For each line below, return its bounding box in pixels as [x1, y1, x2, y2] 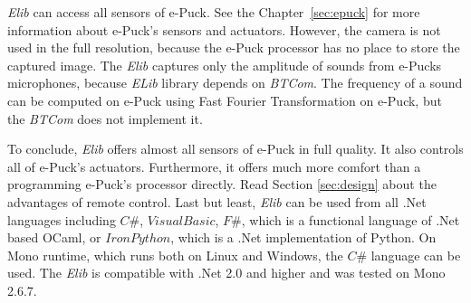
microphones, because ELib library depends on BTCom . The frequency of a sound [7, 73, 463, 92]
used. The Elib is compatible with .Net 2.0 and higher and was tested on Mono [7, 263, 446, 282]
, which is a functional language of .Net [241, 210, 460, 229]
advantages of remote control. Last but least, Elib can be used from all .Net [7, 192, 427, 211]
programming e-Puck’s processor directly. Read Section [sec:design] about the [7, 175, 437, 194]
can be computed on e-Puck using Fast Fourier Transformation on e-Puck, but [7, 90, 442, 109]
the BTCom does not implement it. [7, 109, 203, 128]
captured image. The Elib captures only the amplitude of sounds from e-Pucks [7, 55, 442, 74]
